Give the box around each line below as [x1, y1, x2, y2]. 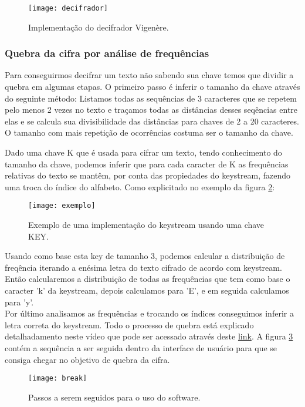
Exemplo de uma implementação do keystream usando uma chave [28, 218, 265, 231]
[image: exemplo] [28, 201, 96, 210]
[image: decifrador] [28, 4, 109, 12]
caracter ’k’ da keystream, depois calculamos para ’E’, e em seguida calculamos [5, 284, 289, 297]
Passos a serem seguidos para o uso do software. [28, 391, 201, 403]
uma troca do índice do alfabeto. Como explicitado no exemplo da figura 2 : [5, 180, 275, 193]
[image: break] [28, 374, 87, 383]
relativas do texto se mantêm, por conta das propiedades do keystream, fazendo [5, 169, 291, 181]
